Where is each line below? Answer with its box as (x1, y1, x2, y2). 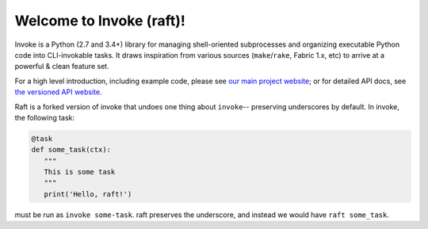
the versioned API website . (14, 87, 102, 97)
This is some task (44, 167, 116, 177)
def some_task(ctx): (31, 145, 111, 155)
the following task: (14, 113, 75, 122)
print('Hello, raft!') (44, 189, 132, 198)
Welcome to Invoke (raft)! (14, 12, 186, 29)
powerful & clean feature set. (14, 62, 110, 71)
